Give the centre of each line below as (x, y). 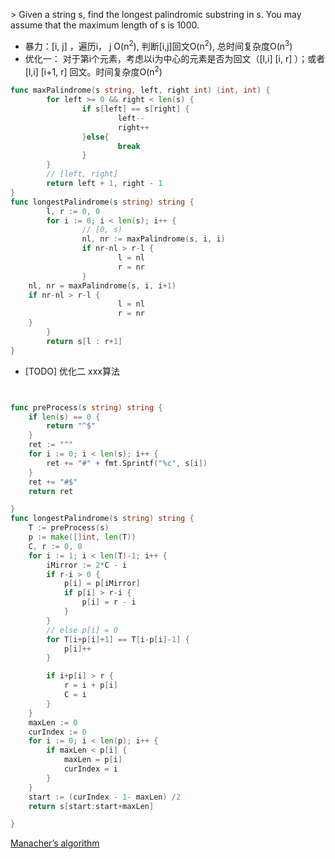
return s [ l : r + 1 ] (84, 341)
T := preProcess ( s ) (69, 528)
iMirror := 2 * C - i (87, 565)
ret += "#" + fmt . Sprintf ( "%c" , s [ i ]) (127, 463)
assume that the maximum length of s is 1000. (105, 25)
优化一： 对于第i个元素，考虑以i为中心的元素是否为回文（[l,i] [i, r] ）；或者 (175, 58)
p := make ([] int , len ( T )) (82, 537)
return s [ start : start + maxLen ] (91, 806)
